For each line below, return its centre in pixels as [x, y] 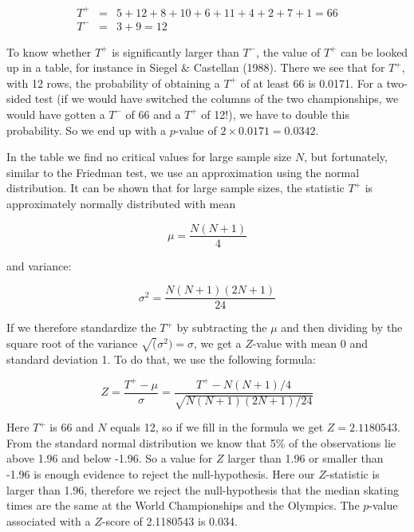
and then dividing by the [342, 327]
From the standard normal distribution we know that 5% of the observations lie [201, 442]
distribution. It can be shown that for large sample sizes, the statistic [175, 188]
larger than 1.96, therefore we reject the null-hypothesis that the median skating [203, 489]
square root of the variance [72, 343]
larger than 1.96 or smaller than [306, 458]
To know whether [49, 51]
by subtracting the [222, 327]
